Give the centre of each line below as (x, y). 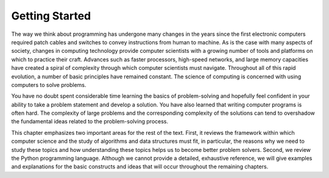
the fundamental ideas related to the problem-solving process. (90, 122)
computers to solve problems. (49, 84)
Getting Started (51, 16)
